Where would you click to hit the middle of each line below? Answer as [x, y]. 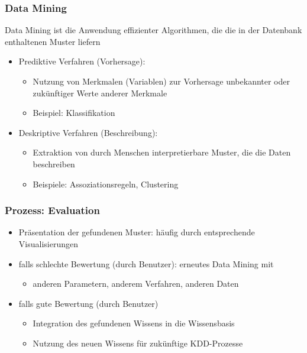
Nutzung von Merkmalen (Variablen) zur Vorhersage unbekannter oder [161, 81]
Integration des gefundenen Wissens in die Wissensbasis [134, 323]
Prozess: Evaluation [52, 210]
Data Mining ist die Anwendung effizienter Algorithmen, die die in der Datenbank [153, 30]
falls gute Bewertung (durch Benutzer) [88, 303]
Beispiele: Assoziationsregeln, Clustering [106, 184]
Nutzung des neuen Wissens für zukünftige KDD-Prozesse [138, 343]
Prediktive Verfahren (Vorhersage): [82, 61]
